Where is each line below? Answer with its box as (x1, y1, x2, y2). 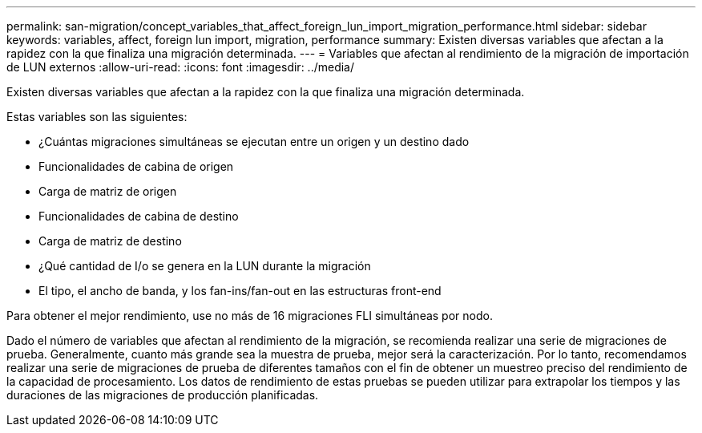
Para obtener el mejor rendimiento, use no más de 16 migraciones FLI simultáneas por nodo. (6, 309, 493, 322)
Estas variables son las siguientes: (6, 110, 188, 123)
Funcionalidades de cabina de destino (38, 209, 239, 223)
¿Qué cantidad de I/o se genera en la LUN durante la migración (38, 259, 371, 273)
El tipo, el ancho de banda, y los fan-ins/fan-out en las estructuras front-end (38, 284, 442, 297)
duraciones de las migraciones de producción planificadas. (6, 388, 319, 402)
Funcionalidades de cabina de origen (38, 160, 234, 173)
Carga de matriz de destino (38, 234, 182, 248)
